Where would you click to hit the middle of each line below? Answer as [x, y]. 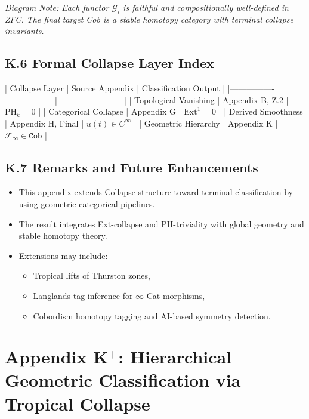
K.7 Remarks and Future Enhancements [132, 167]
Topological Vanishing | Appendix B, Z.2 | [211, 99]
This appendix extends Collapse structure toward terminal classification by [156, 192]
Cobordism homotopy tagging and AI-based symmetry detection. [152, 315]
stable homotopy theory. [63, 235]
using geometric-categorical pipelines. [87, 203]
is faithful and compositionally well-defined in [206, 7]
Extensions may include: [63, 255]
